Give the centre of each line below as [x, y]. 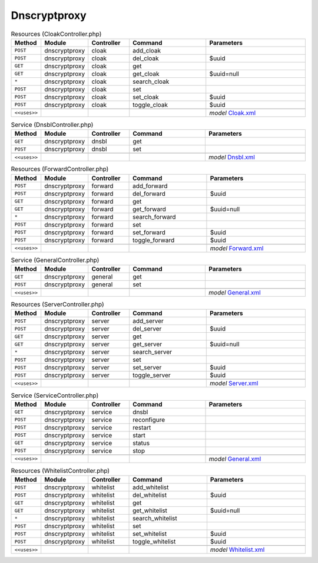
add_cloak [147, 50]
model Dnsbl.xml [232, 158]
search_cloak [151, 81]
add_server [148, 321]
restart [142, 427]
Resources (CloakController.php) [56, 34]
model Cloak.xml [233, 113]
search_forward [154, 217]
